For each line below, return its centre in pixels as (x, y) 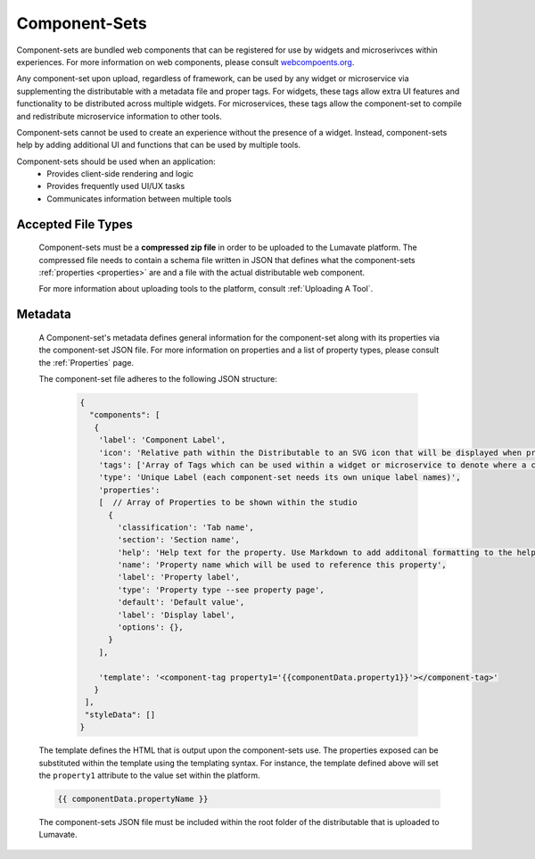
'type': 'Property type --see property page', (221, 590)
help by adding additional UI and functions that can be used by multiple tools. (159, 145)
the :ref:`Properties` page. (86, 362)
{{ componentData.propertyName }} (133, 799)
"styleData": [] (120, 714)
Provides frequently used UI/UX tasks (116, 186)
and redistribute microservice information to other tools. (119, 116)
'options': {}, (151, 628)
